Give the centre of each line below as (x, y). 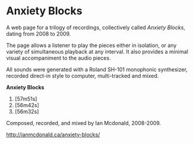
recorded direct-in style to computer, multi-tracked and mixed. (82, 76)
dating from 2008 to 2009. (39, 33)
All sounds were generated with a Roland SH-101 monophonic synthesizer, (97, 69)
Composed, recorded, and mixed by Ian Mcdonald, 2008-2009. (84, 123)
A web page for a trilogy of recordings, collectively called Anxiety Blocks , (96, 27)
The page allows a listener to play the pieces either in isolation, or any (91, 45)
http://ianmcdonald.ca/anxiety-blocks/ (53, 134)
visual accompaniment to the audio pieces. (58, 58)
